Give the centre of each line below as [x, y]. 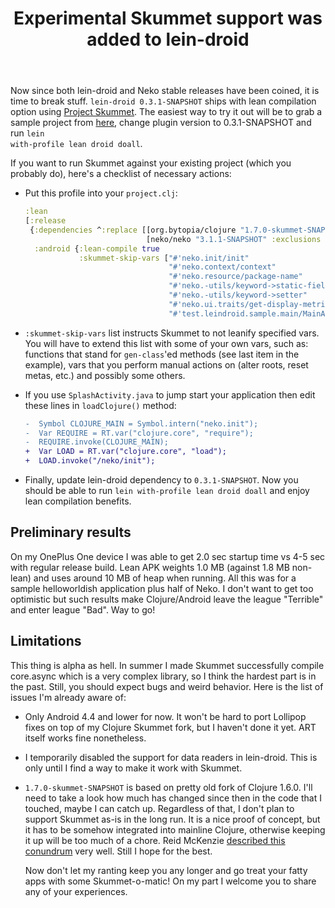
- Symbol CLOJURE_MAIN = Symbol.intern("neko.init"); [141, 423]
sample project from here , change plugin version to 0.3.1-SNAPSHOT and [161, 123]
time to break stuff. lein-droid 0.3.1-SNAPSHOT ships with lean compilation [163, 101]
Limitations [46, 641]
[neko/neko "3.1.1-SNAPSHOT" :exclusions [234, 239]
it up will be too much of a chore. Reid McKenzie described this [155, 840]
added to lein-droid [168, 39]
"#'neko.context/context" [222, 267]
